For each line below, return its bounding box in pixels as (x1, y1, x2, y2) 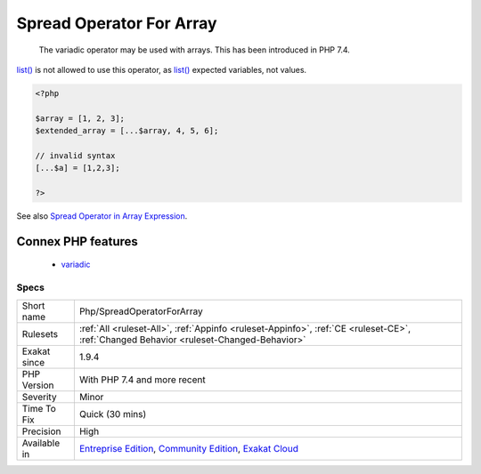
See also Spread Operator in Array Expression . (16, 211, 188, 221)
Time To (21, 402, 57, 414)
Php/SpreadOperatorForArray (78, 305, 204, 317)
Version (21, 379, 54, 391)
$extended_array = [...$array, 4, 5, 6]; (35, 125, 219, 136)
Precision (21, 425, 61, 438)
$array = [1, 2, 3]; (35, 113, 125, 124)
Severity (21, 390, 57, 403)
